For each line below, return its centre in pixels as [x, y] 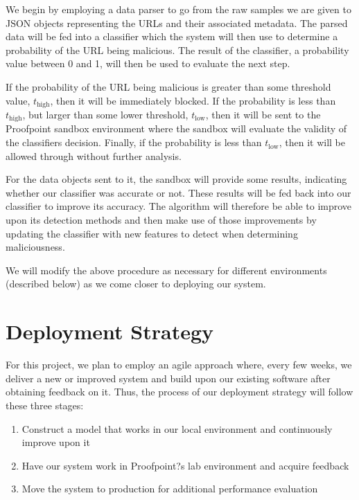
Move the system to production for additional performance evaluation [170, 489]
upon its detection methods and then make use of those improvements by [161, 220]
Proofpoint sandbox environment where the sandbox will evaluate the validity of [176, 128]
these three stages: [45, 405]
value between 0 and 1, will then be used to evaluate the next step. [148, 63]
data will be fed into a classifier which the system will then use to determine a [172, 36]
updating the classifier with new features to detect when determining [152, 233]
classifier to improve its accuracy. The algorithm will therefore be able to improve [179, 206]
